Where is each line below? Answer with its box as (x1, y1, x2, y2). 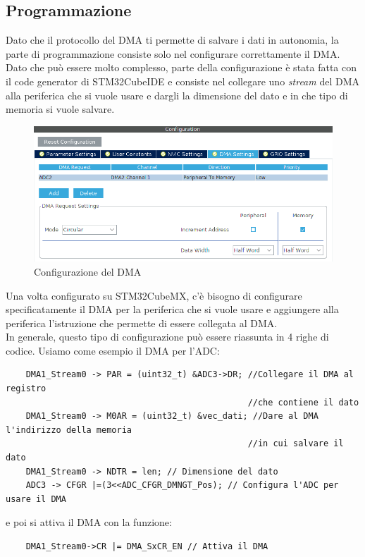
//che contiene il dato (247, 397, 359, 408)
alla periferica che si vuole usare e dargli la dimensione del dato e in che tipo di (6, 87, 348, 102)
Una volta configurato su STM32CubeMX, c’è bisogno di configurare (6, 288, 302, 302)
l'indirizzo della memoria (6, 424, 132, 435)
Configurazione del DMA (34, 264, 142, 278)
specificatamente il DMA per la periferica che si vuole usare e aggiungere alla (6, 302, 339, 317)
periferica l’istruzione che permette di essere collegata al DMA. (6, 315, 278, 330)
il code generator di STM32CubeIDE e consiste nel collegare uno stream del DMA (6, 73, 359, 88)
